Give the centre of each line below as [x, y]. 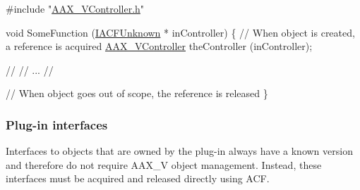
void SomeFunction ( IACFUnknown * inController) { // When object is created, [180, 32]
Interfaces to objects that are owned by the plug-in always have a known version [179, 151]
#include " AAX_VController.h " [75, 8]
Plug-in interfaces [57, 124]
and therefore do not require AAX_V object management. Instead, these [164, 164]
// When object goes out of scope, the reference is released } [137, 93]
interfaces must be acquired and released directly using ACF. [138, 178]
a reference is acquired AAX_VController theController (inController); [159, 46]
